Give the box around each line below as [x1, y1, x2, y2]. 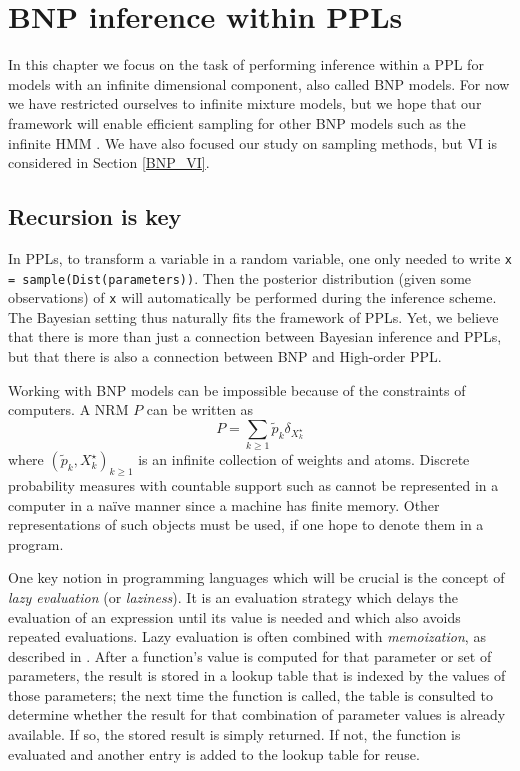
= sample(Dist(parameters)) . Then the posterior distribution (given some [8, 267, 472, 288]
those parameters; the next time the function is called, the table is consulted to [8, 684, 493, 705]
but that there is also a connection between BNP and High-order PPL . [8, 346, 442, 367]
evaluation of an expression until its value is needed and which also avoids [8, 606, 461, 627]
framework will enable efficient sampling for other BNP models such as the [8, 112, 466, 133]
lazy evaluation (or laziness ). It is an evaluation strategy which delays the [8, 586, 459, 607]
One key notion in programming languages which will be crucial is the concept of [8, 567, 505, 588]
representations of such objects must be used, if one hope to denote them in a [8, 514, 484, 535]
